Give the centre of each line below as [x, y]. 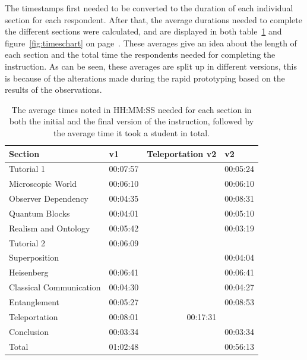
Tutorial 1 [27, 169]
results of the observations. [53, 90]
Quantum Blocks [39, 213]
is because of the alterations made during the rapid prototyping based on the [145, 78]
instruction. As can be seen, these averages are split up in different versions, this [151, 66]
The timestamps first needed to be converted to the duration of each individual [149, 8]
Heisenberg [29, 272]
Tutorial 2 [27, 242]
